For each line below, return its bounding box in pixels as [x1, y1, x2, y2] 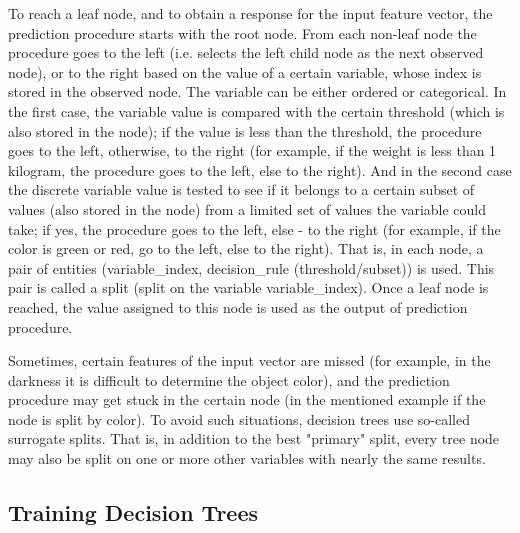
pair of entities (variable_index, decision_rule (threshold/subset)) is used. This [8, 257, 495, 278]
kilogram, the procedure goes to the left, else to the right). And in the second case [8, 159, 512, 180]
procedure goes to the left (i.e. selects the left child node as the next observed [8, 42, 484, 63]
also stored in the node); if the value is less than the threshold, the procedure [8, 120, 482, 141]
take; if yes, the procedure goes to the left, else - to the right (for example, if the [8, 218, 501, 239]
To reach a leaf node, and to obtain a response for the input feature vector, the [8, 3, 493, 23]
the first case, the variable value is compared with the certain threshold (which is [8, 100, 505, 121]
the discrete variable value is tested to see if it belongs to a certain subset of [8, 179, 475, 200]
